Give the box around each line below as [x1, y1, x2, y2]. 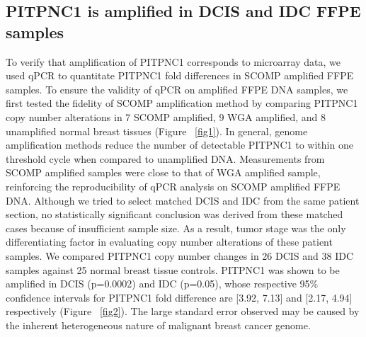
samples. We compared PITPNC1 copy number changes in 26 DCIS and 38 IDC [6, 248, 354, 263]
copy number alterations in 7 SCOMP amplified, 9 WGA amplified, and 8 [6, 109, 326, 124]
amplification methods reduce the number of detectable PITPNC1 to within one [6, 137, 353, 152]
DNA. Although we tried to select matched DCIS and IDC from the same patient [6, 193, 360, 207]
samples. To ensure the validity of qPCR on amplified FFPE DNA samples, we [6, 81, 348, 96]
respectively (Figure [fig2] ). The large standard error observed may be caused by [6, 304, 360, 319]
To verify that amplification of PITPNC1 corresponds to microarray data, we [6, 54, 341, 69]
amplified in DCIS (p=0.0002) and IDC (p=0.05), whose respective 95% [6, 276, 319, 291]
